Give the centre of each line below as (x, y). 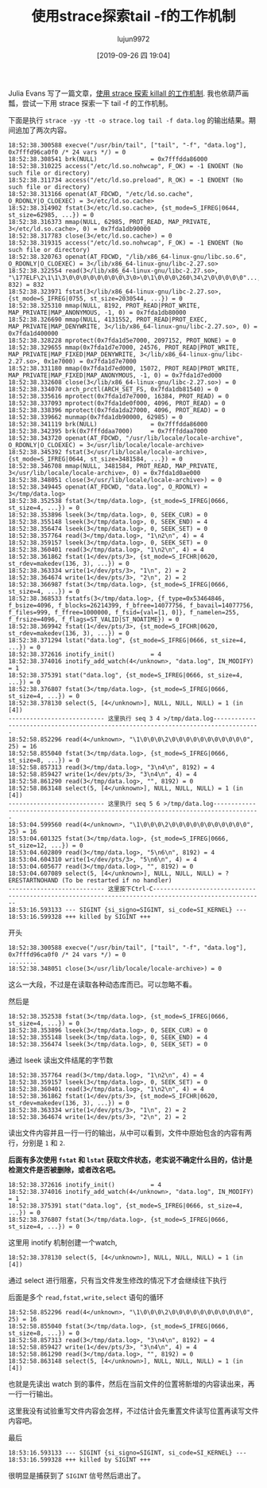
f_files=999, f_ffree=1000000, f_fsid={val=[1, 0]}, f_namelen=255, (124, 612)
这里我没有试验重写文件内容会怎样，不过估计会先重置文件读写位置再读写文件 (133, 1411)
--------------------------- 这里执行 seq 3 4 (84, 718)
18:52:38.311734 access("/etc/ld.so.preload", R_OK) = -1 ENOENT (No (126, 180)
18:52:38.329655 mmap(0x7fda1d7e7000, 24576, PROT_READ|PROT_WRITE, (124, 347)
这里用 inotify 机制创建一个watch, (63, 1242)
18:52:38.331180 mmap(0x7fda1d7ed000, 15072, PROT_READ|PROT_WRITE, (124, 368)
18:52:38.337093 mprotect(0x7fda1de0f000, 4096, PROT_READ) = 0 (117, 403)
